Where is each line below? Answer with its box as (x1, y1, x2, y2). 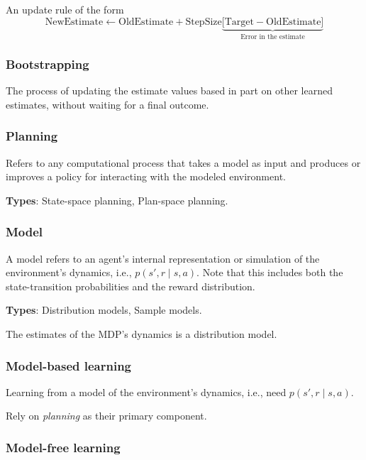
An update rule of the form (6, 2, 124, 16)
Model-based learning (6, 356, 131, 374)
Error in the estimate (240, 33, 305, 41)
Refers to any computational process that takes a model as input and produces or (6, 155, 361, 170)
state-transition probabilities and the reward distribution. (6, 278, 255, 293)
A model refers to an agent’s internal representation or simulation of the (6, 251, 320, 265)
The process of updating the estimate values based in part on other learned (6, 83, 333, 98)
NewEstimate (45, 16, 104, 27)
